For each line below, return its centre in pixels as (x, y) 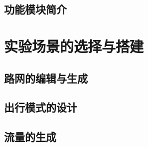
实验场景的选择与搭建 (74, 46)
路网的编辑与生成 (46, 78)
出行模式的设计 (41, 107)
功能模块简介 (35, 9)
